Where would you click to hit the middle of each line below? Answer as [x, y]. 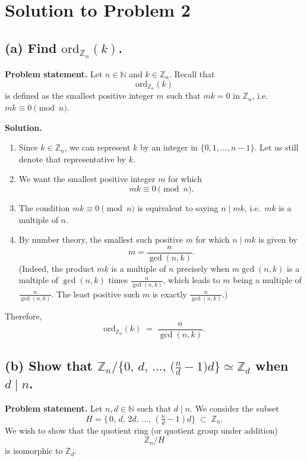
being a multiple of [267, 280]
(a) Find [31, 47]
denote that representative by [72, 159]
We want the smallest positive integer [87, 179]
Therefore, [23, 316]
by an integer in [169, 147]
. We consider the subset [235, 408]
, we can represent [97, 147]
